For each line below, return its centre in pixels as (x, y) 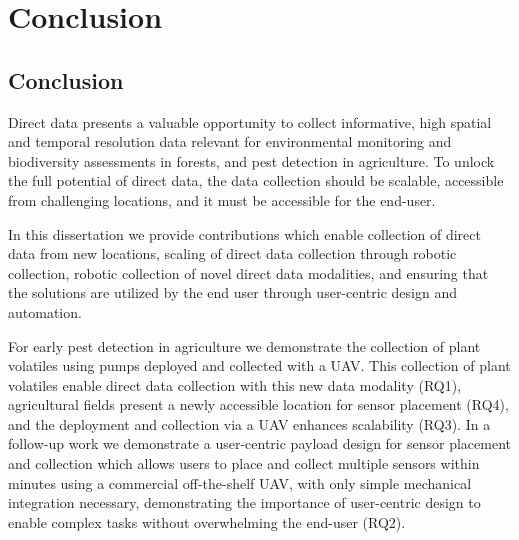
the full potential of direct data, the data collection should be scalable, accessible (256, 180)
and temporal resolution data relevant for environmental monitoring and (230, 141)
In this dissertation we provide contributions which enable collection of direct (244, 233)
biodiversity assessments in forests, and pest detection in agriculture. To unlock (251, 160)
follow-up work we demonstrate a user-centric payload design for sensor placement (260, 443)
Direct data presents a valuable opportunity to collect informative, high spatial (250, 121)
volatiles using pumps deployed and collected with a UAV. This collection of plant (259, 365)
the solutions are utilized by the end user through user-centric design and (232, 292)
